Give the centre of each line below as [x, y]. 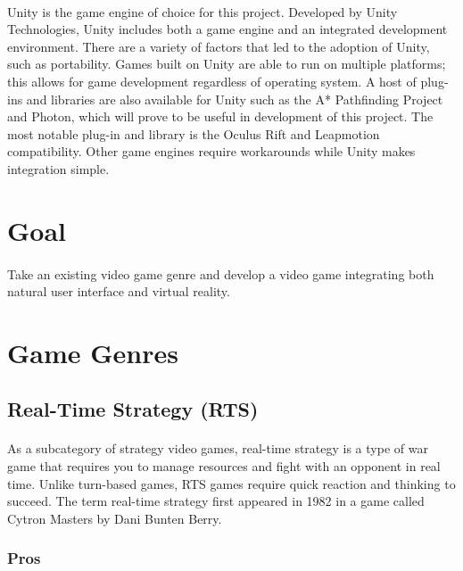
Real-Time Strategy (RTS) [133, 409]
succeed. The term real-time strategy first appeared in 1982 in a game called [216, 501]
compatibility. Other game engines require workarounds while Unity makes [211, 151]
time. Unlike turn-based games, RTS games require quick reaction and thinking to [231, 483]
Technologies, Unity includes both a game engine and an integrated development [227, 29]
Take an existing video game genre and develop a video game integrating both [221, 273]
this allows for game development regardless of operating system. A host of [212, 81]
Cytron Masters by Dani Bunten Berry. [115, 518]
